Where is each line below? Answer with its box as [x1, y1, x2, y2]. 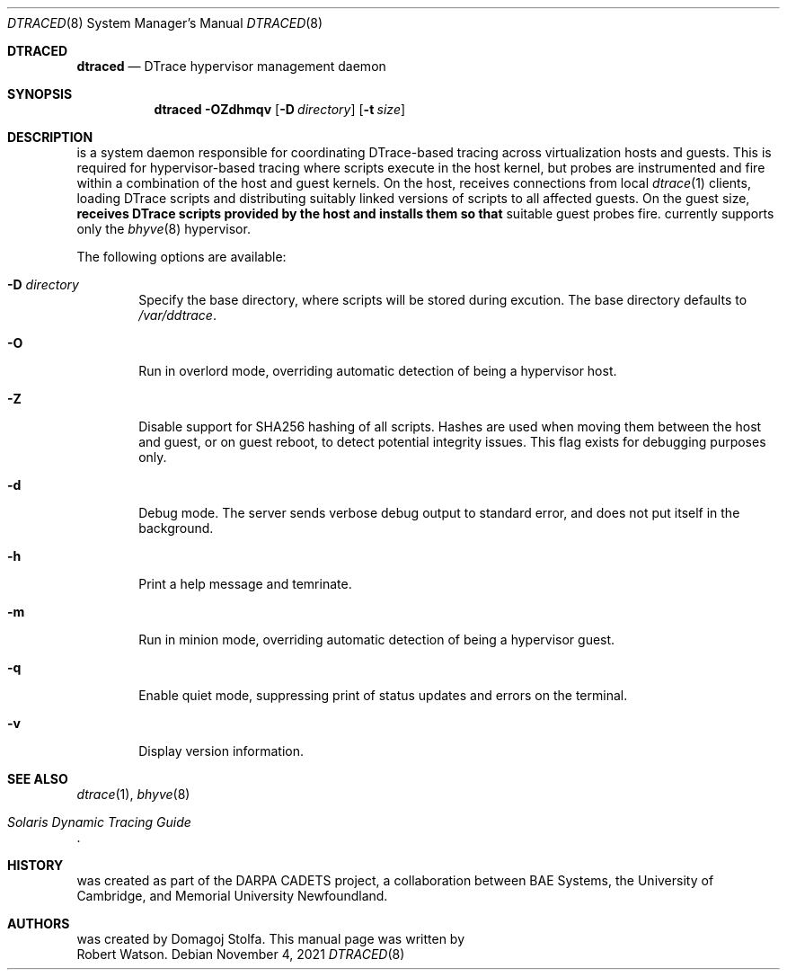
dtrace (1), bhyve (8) [76, 786, 190, 802]
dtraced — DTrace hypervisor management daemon [76, 58, 386, 74]
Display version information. [138, 743, 305, 759]
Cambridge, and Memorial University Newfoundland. [76, 888, 388, 903]
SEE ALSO [7, 771, 68, 786]
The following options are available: [76, 249, 287, 264]
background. [138, 520, 214, 536]
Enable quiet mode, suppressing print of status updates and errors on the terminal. [138, 688, 628, 703]
